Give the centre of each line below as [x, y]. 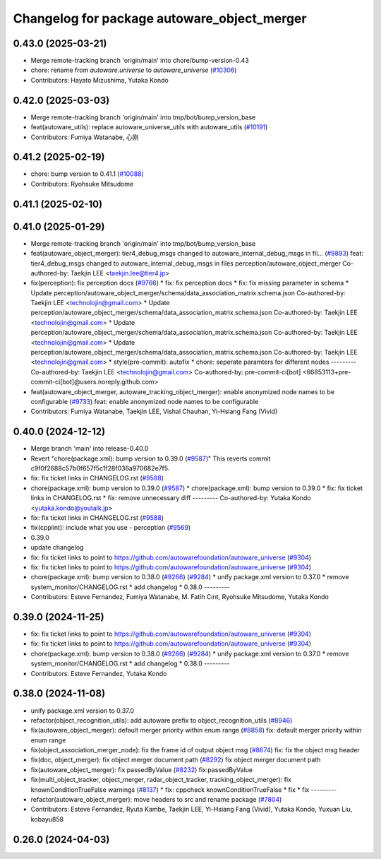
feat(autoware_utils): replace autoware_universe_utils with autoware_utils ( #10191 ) [149, 127]
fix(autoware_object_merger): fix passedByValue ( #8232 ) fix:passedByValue [142, 769]
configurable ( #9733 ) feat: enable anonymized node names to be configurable [145, 402]
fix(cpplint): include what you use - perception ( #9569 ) [110, 528]
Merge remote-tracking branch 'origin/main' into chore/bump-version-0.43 [140, 61]
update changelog [57, 547]
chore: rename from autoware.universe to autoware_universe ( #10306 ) [134, 70]
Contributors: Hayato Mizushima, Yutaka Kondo [99, 80]
